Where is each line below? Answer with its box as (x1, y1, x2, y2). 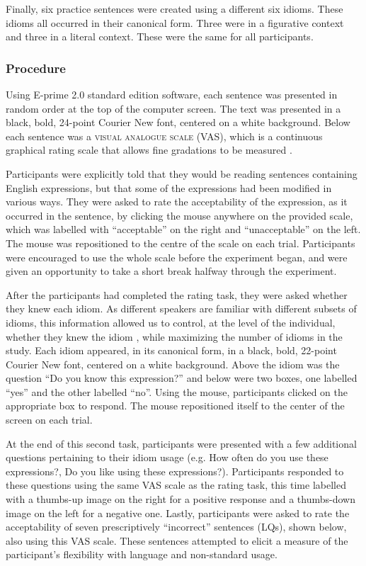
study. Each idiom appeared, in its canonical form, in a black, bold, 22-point (6, 343, 337, 358)
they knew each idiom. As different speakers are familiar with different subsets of (6, 301, 357, 316)
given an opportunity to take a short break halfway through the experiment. (6, 264, 337, 278)
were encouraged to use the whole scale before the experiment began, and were (6, 249, 348, 264)
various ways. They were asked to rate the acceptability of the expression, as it (6, 194, 348, 209)
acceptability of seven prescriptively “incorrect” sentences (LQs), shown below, (6, 519, 347, 534)
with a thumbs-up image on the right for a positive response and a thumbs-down (6, 492, 356, 506)
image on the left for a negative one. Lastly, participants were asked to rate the (6, 505, 350, 520)
